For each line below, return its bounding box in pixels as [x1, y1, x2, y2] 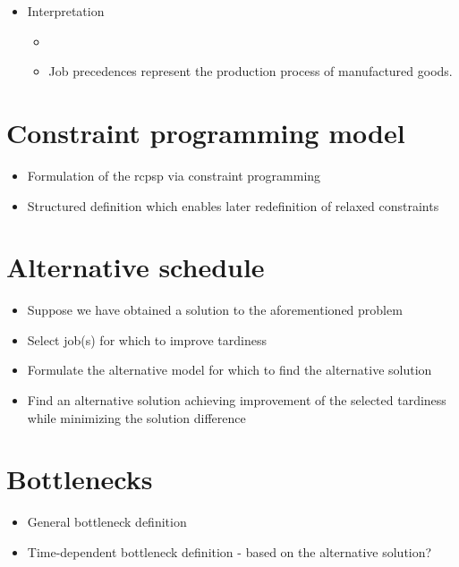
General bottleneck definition [27, 512, 187, 531]
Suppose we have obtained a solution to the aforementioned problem [27, 300, 403, 319]
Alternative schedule [6, 249, 265, 285]
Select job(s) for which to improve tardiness [27, 330, 267, 349]
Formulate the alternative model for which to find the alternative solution [27, 360, 432, 379]
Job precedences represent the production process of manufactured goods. [48, 62, 453, 80]
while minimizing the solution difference [27, 408, 246, 427]
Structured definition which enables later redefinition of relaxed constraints [27, 196, 439, 215]
